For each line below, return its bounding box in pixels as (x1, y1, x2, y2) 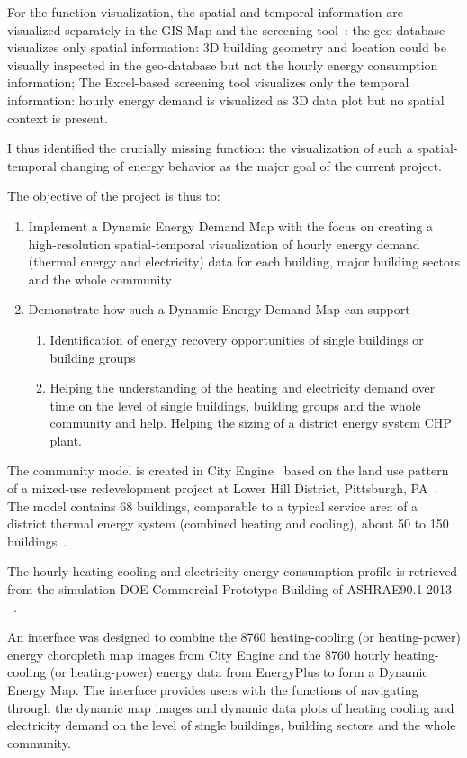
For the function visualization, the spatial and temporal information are (7, 3, 404, 21)
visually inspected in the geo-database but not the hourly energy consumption (7, 55, 438, 74)
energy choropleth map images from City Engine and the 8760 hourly (7, 645, 391, 663)
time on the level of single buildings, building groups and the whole (49, 395, 421, 414)
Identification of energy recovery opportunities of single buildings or (49, 329, 424, 348)
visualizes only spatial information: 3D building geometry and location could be (7, 38, 446, 57)
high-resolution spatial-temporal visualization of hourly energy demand (28, 234, 420, 253)
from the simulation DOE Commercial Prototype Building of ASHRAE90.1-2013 (7, 580, 453, 599)
